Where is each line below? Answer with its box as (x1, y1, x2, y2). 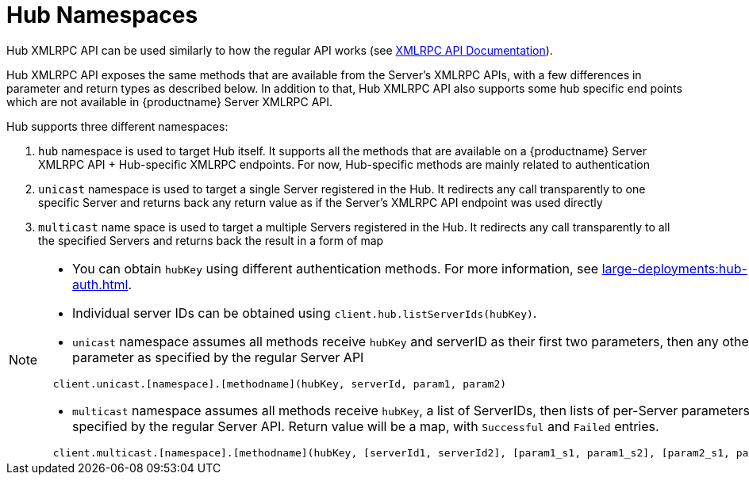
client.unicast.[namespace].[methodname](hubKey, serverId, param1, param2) (52, 377, 507, 390)
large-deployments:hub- (601, 260, 747, 277)
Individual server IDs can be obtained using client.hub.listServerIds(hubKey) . (72, 304, 537, 321)
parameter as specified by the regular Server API (72, 349, 364, 365)
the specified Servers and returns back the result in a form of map (38, 233, 384, 247)
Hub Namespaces (6, 2, 198, 29)
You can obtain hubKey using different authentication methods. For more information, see (72, 260, 599, 277)
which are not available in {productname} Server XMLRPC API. (6, 94, 333, 109)
